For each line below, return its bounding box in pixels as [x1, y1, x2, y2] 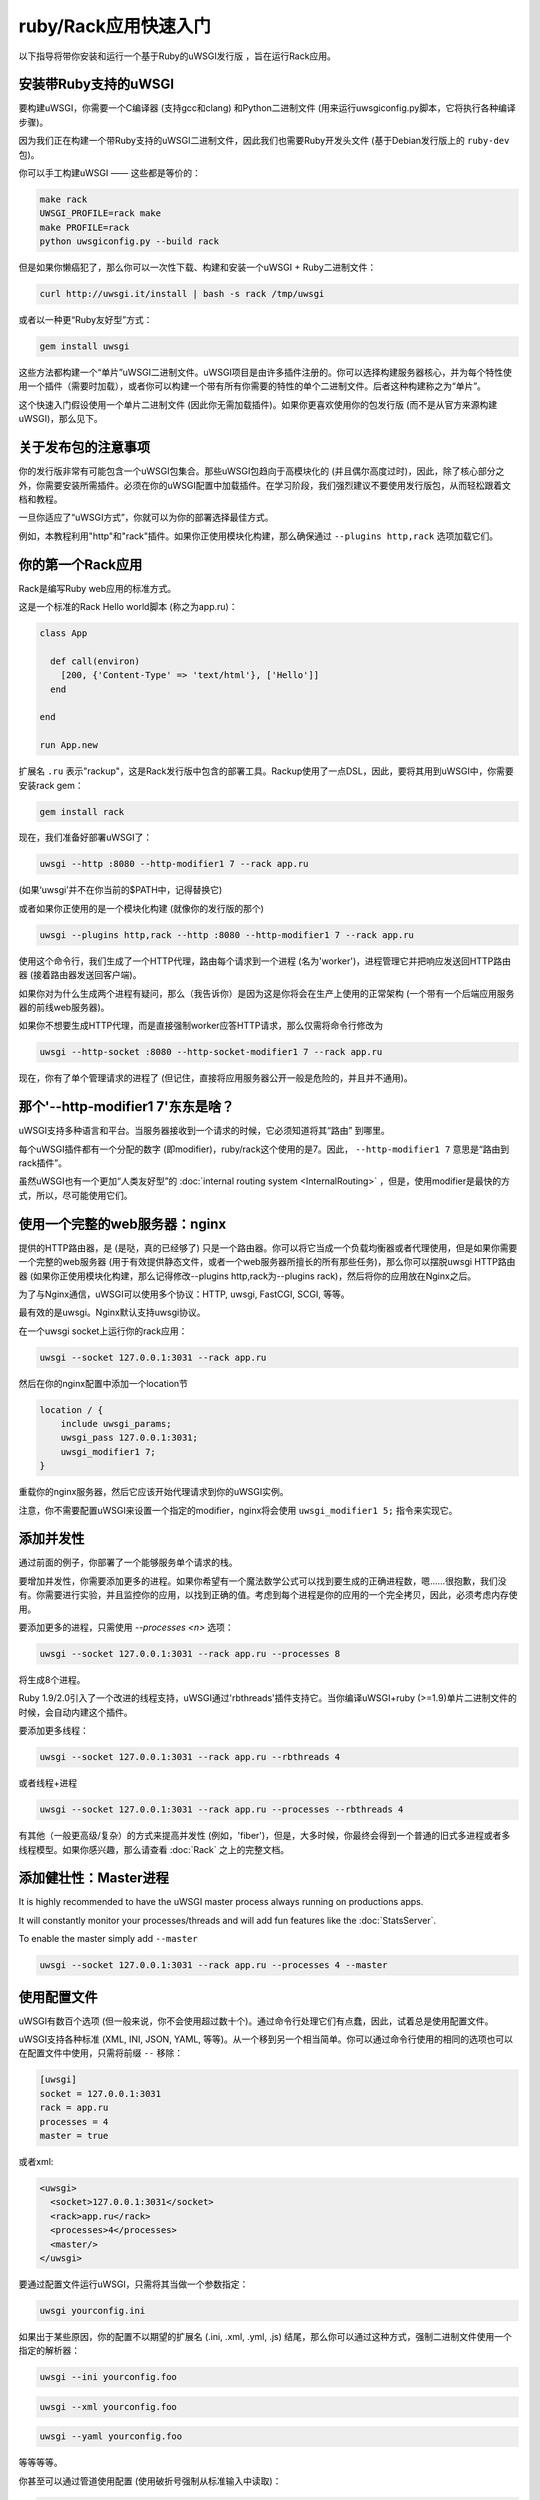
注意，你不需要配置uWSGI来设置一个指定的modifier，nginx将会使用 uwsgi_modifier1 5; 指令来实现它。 [18, 1504, 458, 1516]
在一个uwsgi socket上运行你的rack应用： [18, 1325, 188, 1337]
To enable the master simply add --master [18, 1933, 199, 1945]
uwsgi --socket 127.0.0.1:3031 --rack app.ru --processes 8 [39, 1648, 341, 1660]
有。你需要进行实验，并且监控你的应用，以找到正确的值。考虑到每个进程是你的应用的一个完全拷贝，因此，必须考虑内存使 [18, 1589, 518, 1601]
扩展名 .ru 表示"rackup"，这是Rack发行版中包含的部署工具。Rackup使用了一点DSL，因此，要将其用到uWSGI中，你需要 [18, 765, 514, 777]
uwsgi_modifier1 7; [60, 1446, 157, 1457]
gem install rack [39, 806, 125, 817]
